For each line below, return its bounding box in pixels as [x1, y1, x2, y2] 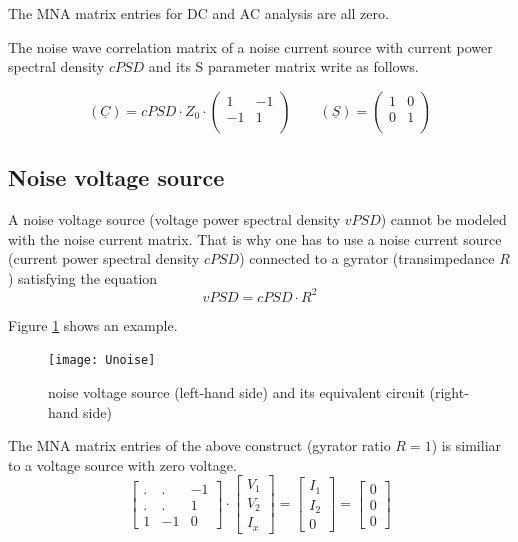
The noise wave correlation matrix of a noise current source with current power [8, 36, 493, 57]
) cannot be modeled [380, 208, 507, 229]
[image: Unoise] [48, 353, 156, 368]
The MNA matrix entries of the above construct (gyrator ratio [8, 435, 391, 456]
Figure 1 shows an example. [8, 314, 178, 335]
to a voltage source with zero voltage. [8, 454, 237, 475]
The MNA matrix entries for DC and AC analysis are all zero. [8, 3, 389, 23]
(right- [429, 382, 469, 403]
